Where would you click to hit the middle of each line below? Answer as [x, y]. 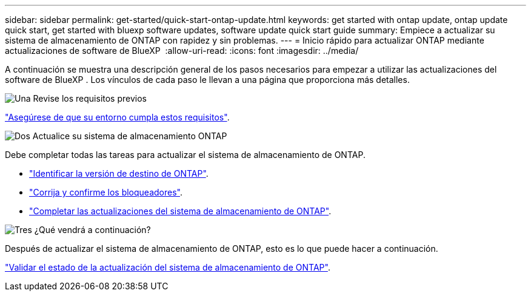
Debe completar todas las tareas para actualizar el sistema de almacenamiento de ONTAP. [185, 155]
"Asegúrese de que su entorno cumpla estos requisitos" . [117, 117]
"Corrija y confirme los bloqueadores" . [106, 192]
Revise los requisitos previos [90, 98]
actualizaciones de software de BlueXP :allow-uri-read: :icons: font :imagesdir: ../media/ [182, 51]
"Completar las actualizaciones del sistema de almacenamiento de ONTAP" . [180, 211]
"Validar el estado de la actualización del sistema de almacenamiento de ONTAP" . [168, 267]
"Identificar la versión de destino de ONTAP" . [119, 173]
